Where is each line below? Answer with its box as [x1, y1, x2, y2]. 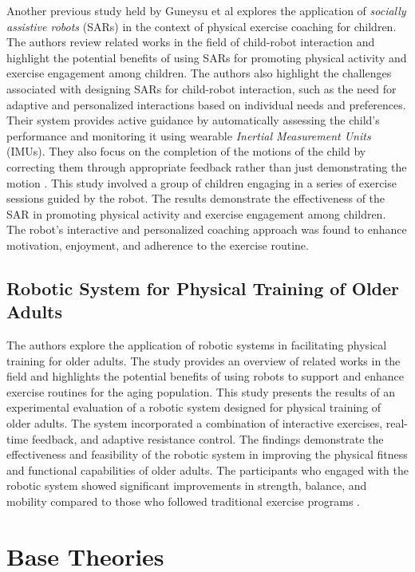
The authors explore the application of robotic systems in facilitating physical [6, 337, 387, 353]
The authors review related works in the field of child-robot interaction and [6, 34, 375, 50]
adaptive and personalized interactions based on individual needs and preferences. [6, 96, 406, 112]
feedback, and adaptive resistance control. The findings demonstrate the [31, 430, 384, 447]
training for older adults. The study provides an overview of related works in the [6, 352, 401, 369]
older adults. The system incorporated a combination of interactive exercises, [6, 415, 383, 432]
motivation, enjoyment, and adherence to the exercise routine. [6, 236, 309, 253]
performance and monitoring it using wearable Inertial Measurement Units [6, 127, 371, 144]
